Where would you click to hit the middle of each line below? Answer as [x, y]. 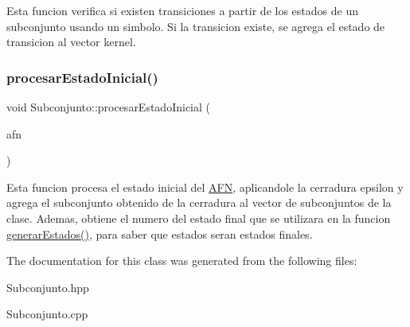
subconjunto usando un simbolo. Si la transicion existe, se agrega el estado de [196, 26]
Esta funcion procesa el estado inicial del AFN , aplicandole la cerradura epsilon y [205, 187]
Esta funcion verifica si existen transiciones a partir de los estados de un [182, 10]
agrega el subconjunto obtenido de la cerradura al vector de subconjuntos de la [199, 202]
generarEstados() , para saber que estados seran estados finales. [160, 234]
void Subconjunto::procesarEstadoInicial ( [108, 107]
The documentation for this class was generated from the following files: [182, 261]
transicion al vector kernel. [71, 42]
